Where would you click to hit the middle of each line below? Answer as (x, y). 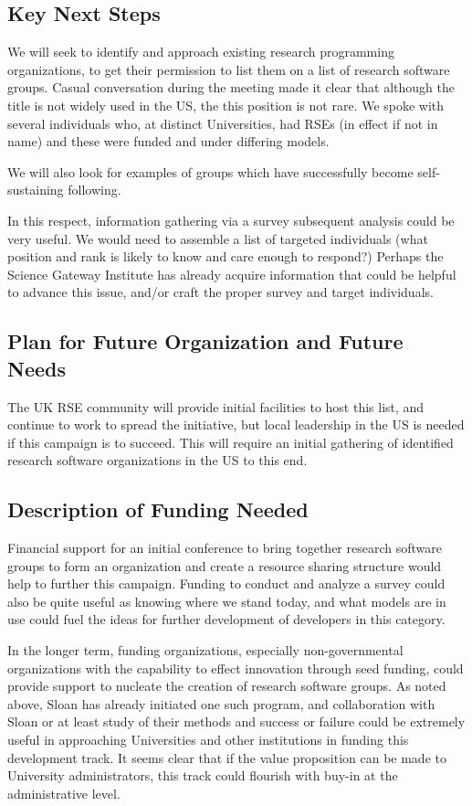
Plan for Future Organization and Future (205, 341)
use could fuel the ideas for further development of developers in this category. (226, 619)
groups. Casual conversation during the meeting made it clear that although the (231, 87)
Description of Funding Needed (158, 509)
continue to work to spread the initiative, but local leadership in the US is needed (236, 424)
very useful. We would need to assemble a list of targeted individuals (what (218, 238)
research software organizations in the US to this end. (157, 460)
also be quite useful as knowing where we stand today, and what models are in (227, 601)
